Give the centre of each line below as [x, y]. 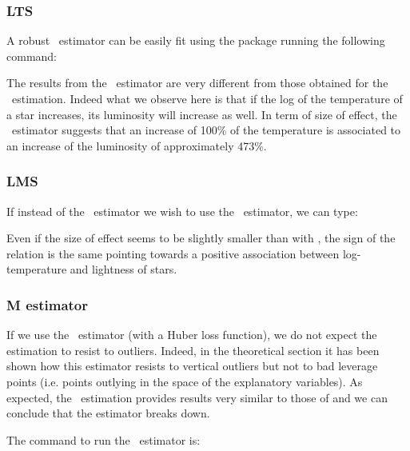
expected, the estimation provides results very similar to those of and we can [197, 397]
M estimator [48, 304]
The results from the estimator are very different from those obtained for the [197, 83]
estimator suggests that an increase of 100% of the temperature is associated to [206, 130]
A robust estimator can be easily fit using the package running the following [196, 40]
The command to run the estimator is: [103, 439]
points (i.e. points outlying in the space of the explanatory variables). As [185, 381]
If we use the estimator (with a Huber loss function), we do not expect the [192, 335]
